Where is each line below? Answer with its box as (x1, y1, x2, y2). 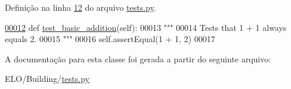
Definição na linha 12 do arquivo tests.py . (5, 1, 156, 13)
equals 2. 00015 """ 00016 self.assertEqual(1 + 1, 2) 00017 (5, 33, 215, 45)
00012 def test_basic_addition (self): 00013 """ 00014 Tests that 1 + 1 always (5, 21, 287, 33)
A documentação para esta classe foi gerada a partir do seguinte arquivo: (5, 52, 271, 65)
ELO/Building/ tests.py (5, 72, 89, 85)
